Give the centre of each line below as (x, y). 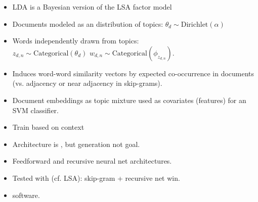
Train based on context (48, 127)
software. (26, 195)
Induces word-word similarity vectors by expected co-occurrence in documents (133, 73)
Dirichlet (195, 24)
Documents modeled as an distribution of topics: (88, 23)
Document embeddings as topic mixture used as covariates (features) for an (129, 100)
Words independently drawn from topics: (76, 41)
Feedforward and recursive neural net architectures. (92, 161)
